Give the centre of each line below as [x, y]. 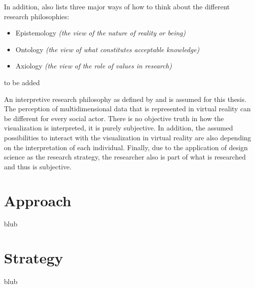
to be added [22, 82]
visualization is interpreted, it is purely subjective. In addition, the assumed [119, 128]
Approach [38, 200]
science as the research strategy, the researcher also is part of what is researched [125, 157]
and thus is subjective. [38, 166]
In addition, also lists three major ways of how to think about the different [117, 6]
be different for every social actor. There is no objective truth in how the [114, 118]
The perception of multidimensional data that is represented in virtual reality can [127, 109]
